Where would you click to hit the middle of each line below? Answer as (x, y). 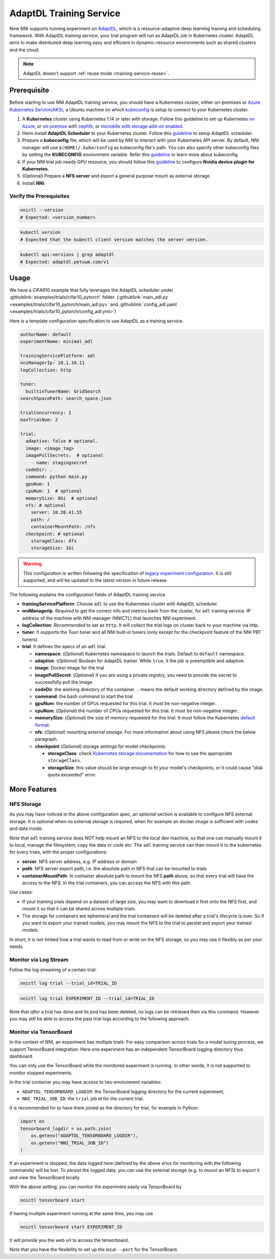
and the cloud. (25, 50)
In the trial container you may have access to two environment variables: (86, 1082)
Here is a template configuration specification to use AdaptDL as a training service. (97, 321)
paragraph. (47, 739)
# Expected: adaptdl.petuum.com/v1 (64, 262)
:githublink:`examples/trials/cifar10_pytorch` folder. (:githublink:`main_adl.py (89, 297)
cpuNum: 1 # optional (54, 491)
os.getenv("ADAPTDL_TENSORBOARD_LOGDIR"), (85, 1136)
